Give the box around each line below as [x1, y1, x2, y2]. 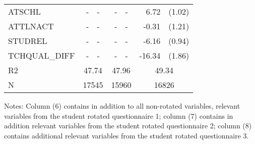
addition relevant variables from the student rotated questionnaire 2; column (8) [4, 120, 252, 131]
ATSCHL [8, 6, 41, 17]
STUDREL [8, 35, 47, 46]
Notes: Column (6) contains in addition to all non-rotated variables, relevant [4, 101, 240, 111]
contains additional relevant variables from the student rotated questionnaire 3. [4, 130, 249, 140]
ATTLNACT [8, 20, 54, 32]
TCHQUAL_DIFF [8, 50, 75, 61]
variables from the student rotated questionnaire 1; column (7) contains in [4, 110, 233, 121]
